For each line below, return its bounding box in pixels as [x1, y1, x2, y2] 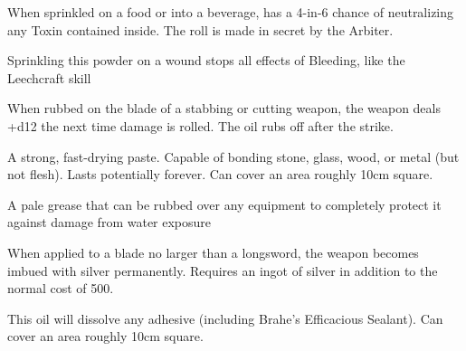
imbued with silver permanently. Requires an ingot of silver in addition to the [7, 261, 438, 280]
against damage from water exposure [7, 213, 212, 232]
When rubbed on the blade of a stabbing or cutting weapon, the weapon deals [7, 99, 441, 118]
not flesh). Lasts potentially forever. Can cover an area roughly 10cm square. [7, 165, 433, 184]
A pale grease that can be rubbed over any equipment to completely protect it [7, 194, 442, 213]
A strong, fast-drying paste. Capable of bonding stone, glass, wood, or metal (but [7, 147, 460, 166]
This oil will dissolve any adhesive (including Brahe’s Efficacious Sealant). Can [7, 308, 443, 327]
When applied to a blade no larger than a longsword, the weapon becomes [7, 242, 419, 261]
